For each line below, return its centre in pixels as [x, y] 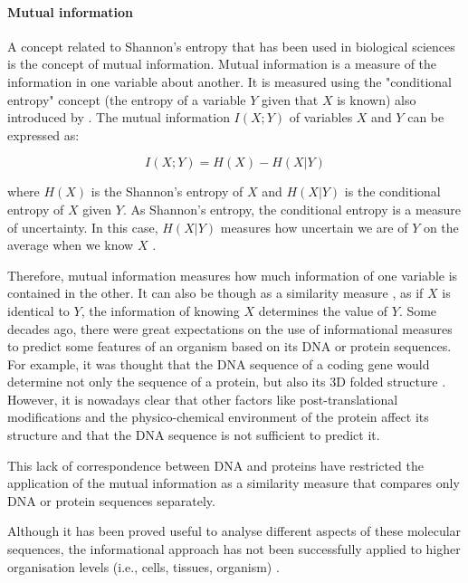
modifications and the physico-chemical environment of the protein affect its [218, 417]
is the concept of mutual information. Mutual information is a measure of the [222, 64]
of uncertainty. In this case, [83, 227]
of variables [321, 117]
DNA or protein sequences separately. [111, 500]
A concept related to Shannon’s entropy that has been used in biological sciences [231, 46]
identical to [38, 310]
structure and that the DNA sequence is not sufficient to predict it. [194, 435]
